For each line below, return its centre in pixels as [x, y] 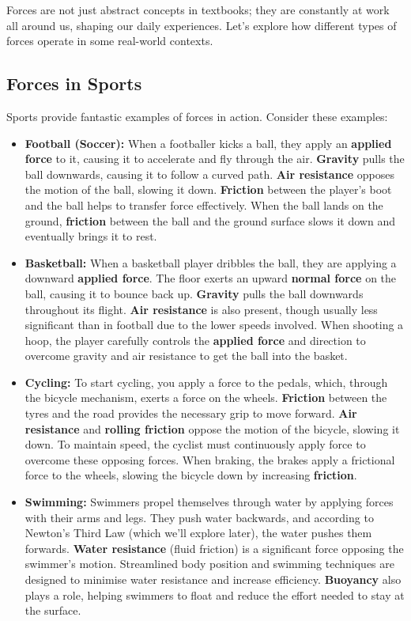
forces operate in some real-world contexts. [110, 41]
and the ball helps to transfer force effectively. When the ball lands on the [204, 204]
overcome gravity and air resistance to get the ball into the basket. [186, 356]
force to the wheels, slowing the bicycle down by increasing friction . [191, 475]
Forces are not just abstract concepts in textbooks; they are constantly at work [198, 9]
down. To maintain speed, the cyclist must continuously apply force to [195, 444]
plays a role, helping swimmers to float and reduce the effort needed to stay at [215, 594]
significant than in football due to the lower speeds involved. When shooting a [214, 325]
